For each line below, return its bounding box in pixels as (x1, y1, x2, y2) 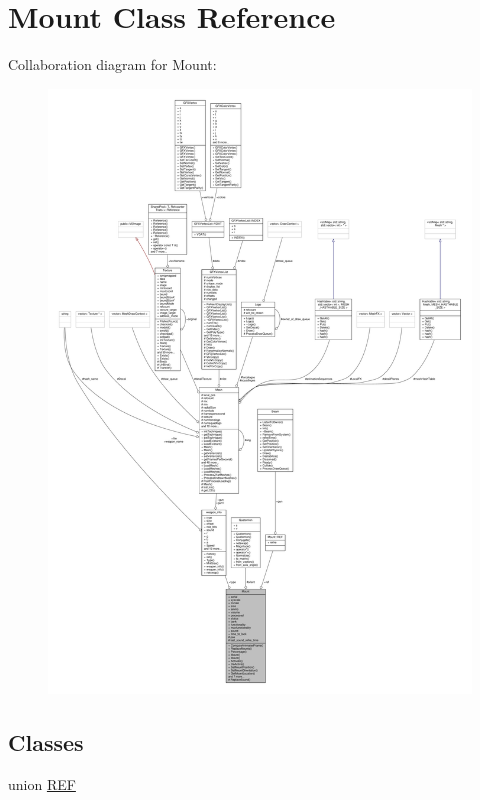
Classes (8, 727, 84, 758)
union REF (8, 774, 76, 795)
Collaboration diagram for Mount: (8, 54, 217, 75)
